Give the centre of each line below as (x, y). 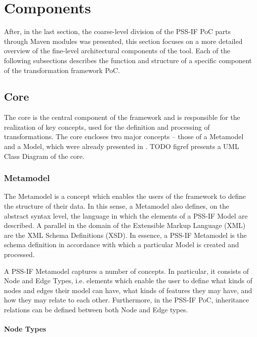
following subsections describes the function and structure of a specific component (128, 60)
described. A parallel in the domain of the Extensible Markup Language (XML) (125, 225)
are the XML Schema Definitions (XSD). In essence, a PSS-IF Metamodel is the (125, 235)
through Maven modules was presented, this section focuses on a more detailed (123, 41)
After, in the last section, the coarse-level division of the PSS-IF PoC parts (117, 31)
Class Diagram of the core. (44, 156)
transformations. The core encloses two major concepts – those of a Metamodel (124, 136)
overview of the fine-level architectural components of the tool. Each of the (117, 51)
